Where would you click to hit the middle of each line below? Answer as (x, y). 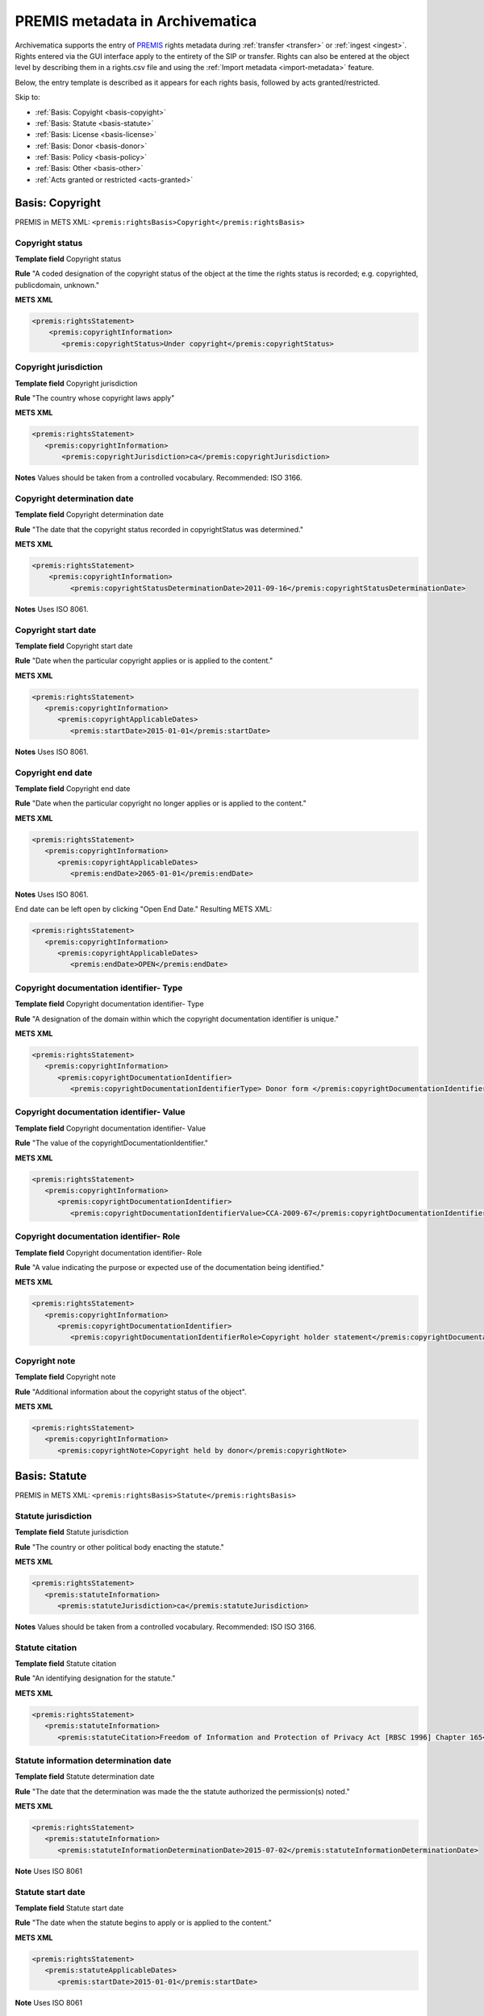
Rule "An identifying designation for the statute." (95, 1678)
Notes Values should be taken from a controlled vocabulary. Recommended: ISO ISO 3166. (165, 1627)
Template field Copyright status (68, 259)
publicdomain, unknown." (57, 285)
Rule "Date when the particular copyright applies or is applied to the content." (144, 660)
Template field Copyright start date (74, 646)
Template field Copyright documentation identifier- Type (110, 1004)
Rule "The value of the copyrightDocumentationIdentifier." (112, 1143)
